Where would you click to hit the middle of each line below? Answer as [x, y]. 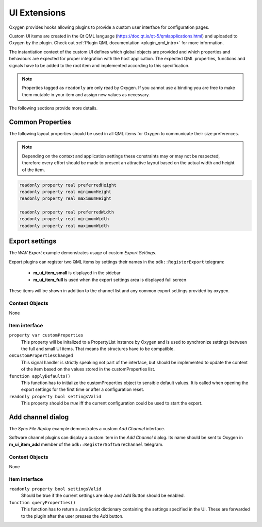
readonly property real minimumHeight [65, 192]
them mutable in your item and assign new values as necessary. [86, 94]
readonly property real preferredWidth [66, 212]
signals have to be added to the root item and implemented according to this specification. [99, 65]
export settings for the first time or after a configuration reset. [83, 389]
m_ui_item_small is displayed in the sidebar [77, 273]
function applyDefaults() [40, 376]
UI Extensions [37, 13]
